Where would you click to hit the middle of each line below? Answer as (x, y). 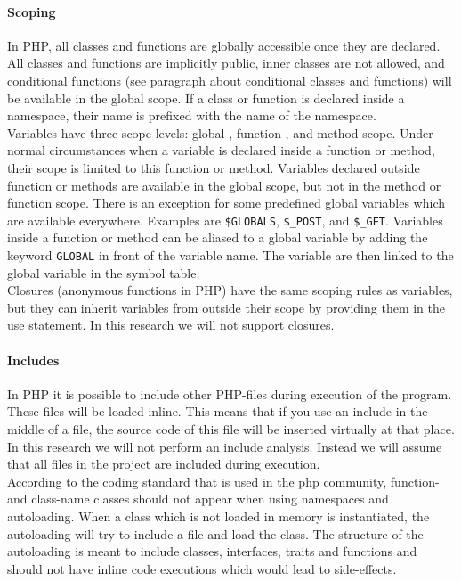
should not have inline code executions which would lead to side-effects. (202, 568)
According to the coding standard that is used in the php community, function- (223, 481)
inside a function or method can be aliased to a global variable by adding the (218, 237)
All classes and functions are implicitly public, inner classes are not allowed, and (226, 63)
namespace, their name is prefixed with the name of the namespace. (192, 115)
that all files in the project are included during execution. (164, 464)
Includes (33, 360)
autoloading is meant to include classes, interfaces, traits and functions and (212, 551)
